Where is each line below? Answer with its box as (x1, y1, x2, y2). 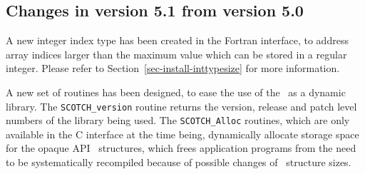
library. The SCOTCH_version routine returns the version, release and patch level (6, 98, 357, 113)
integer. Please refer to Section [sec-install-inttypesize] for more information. (6, 61, 340, 76)
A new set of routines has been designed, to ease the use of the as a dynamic (6, 84, 346, 99)
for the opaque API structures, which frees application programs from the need (6, 140, 356, 155)
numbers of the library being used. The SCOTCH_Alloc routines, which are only (6, 113, 350, 128)
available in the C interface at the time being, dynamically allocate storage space (6, 126, 359, 141)
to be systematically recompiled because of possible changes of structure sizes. (6, 155, 351, 170)
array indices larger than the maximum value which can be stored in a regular (6, 46, 347, 61)
